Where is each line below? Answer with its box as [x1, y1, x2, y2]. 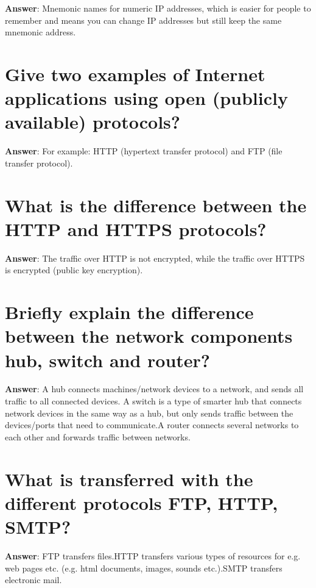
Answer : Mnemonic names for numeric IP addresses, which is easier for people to [5, 2, 311, 14]
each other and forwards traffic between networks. [5, 430, 191, 443]
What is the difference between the [5, 192, 307, 217]
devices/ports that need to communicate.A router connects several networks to [5, 418, 299, 431]
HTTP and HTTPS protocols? [5, 216, 267, 241]
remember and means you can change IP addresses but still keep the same [5, 13, 282, 26]
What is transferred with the [5, 466, 253, 491]
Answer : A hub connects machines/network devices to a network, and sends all [5, 382, 304, 395]
